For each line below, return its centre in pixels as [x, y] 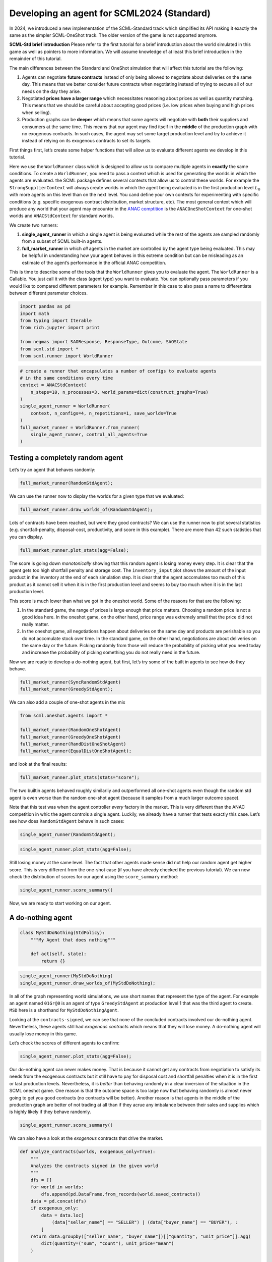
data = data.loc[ [62, 1215]
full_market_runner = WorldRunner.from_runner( [80, 427]
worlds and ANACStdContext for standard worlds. [62, 216]
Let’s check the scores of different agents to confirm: [64, 1043]
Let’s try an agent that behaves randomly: [52, 469]
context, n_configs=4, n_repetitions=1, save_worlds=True [104, 413]
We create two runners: [34, 225]
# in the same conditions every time [66, 378]
